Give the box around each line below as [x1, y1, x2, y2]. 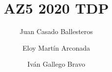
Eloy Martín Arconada [22, 42, 90, 53]
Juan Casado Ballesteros [20, 26, 93, 36]
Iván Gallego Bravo [27, 59, 85, 69]
